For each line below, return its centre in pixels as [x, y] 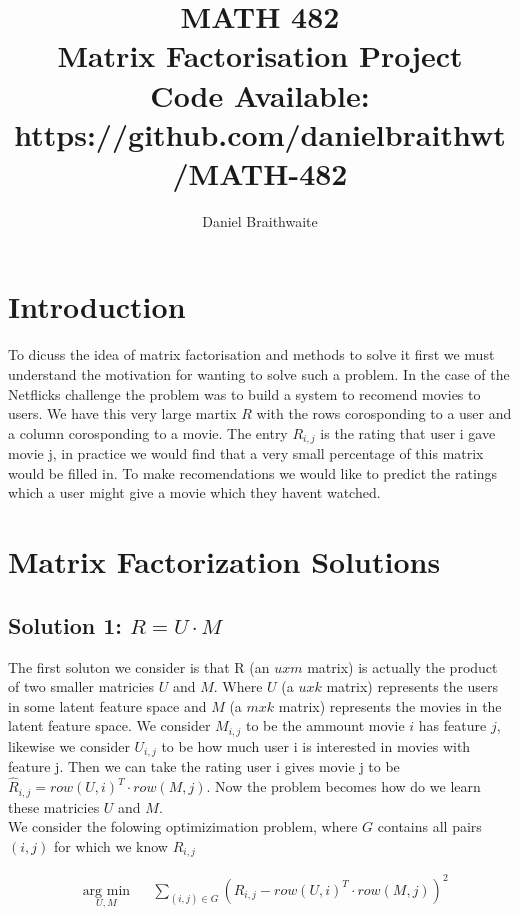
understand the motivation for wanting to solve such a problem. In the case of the [259, 374]
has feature [452, 725]
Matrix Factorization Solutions [224, 561]
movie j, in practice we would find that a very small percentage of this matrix [246, 453]
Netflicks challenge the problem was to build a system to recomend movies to [244, 393]
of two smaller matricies [81, 686]
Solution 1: [65, 624]
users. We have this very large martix [122, 413]
